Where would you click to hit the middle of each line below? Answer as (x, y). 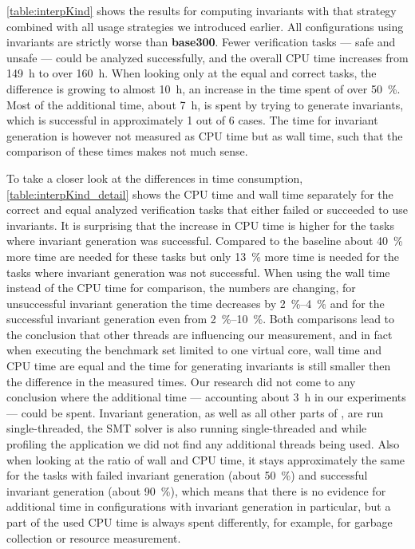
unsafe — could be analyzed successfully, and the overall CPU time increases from (207, 57)
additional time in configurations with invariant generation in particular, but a (199, 506)
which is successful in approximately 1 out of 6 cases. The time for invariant (192, 120)
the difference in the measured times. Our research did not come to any (181, 381)
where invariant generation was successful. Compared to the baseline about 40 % (205, 241)
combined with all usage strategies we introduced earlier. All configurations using (205, 26)
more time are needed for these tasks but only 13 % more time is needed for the (203, 256)
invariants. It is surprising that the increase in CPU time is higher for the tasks (200, 225)
